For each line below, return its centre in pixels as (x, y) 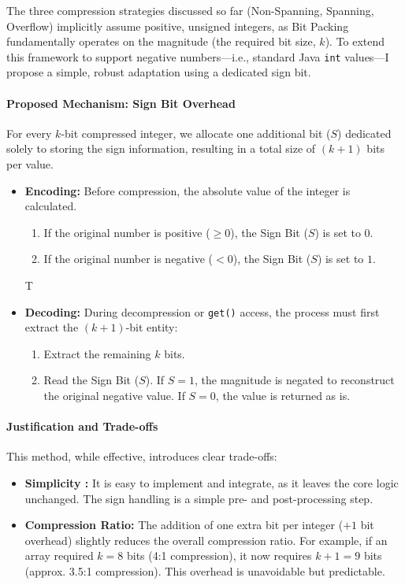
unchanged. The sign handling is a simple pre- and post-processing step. (199, 498)
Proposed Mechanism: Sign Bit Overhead (121, 103)
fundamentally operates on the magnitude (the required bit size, (161, 41)
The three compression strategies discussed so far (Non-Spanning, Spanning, (190, 10)
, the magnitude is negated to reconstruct (295, 380)
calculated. (51, 206)
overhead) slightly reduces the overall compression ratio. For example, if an (206, 540)
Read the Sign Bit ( (91, 380)
